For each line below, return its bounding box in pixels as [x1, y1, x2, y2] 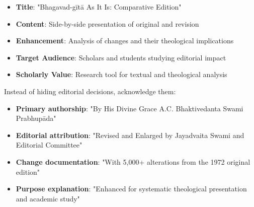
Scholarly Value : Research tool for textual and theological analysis [16, 69, 227, 80]
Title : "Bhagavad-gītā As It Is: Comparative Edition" [16, 2, 182, 12]
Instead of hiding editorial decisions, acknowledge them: [4, 86, 176, 96]
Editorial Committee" [16, 140, 82, 150]
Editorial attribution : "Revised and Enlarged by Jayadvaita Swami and [16, 129, 244, 140]
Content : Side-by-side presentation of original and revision [16, 18, 199, 29]
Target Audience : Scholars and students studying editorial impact [16, 52, 226, 62]
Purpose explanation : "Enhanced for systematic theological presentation [16, 183, 247, 194]
